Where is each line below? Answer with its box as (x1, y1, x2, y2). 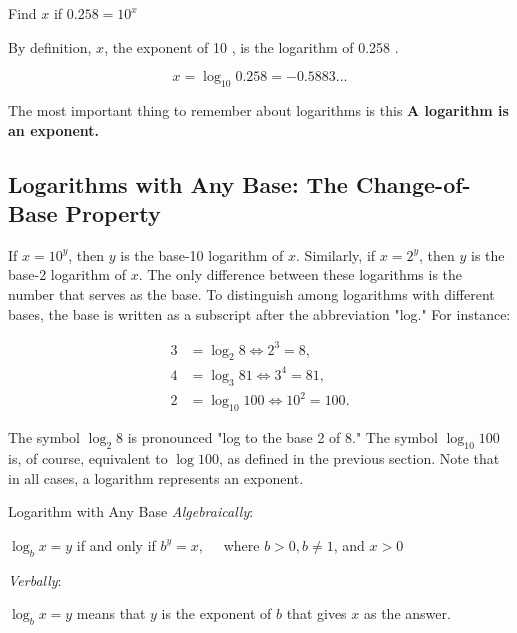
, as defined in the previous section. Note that (218, 447, 500, 468)
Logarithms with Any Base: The (8, 168, 348, 199)
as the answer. (363, 603, 451, 624)
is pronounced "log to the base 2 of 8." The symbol (127, 427, 438, 448)
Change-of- (355, 168, 471, 199)
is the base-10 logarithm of (120, 244, 284, 265)
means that (76, 603, 146, 624)
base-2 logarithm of (8, 264, 126, 285)
